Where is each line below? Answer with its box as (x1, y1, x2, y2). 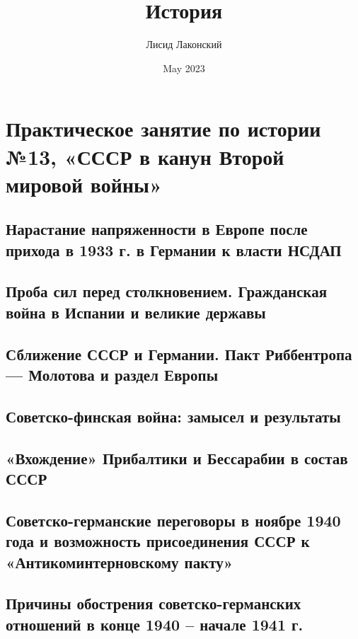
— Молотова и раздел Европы (6, 364, 219, 385)
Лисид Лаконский (146, 37, 222, 52)
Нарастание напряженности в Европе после (6, 218, 308, 240)
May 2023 (163, 60, 205, 75)
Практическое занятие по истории (6, 114, 321, 143)
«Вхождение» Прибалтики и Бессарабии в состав (6, 447, 348, 468)
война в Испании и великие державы (6, 301, 266, 323)
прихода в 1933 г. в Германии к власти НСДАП (6, 238, 342, 260)
